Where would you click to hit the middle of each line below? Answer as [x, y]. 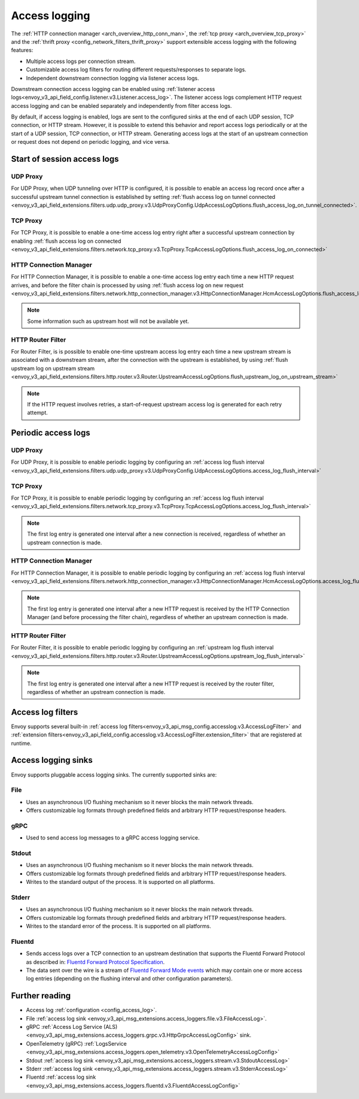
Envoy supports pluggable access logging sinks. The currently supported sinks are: [114, 775]
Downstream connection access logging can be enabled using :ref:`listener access [113, 89]
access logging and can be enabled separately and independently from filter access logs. [121, 105]
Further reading [41, 996]
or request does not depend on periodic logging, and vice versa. [90, 142]
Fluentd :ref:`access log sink [61, 1077]
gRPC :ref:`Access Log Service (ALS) [72, 1027]
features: [22, 50]
